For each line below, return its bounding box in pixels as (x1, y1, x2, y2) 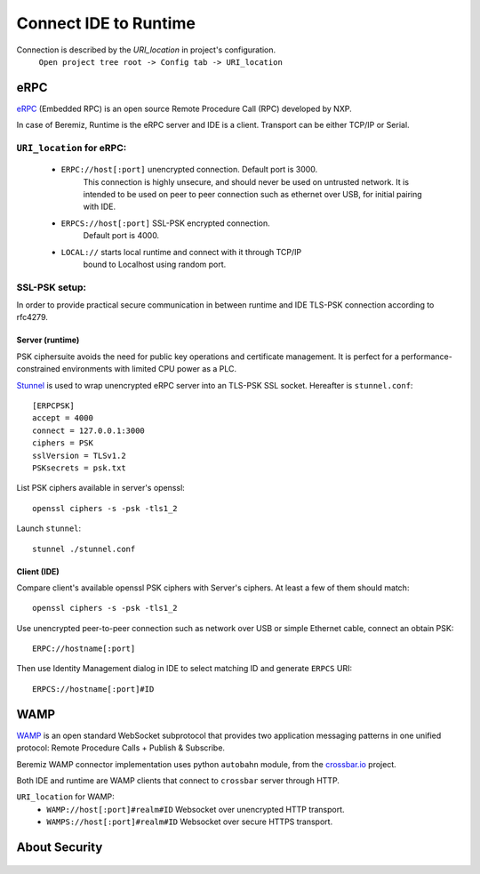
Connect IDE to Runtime (16, 13, 196, 33)
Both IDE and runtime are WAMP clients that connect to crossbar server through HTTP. (16, 774, 340, 786)
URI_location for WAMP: (16, 791, 115, 802)
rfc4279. (16, 312, 48, 323)
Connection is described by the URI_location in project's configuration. (16, 44, 276, 55)
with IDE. (83, 201, 116, 212)
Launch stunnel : (16, 523, 82, 533)
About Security (16, 839, 103, 854)
